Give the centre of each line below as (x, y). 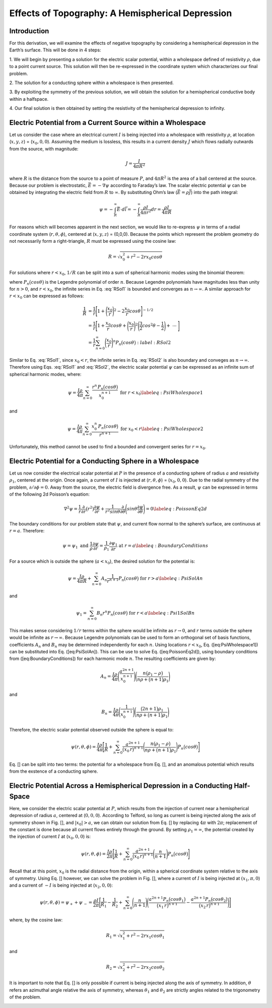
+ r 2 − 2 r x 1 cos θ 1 (145, 936)
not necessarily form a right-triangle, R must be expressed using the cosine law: (93, 241)
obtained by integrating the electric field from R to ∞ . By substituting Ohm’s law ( (93, 192)
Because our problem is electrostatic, (48, 185)
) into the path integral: (214, 192)
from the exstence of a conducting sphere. (54, 771)
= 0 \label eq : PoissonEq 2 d (176, 509)
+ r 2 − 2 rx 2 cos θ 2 (145, 967)
